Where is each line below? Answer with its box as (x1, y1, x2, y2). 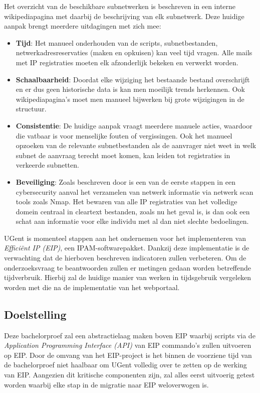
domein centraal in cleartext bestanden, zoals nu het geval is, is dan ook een (16, 206, 250, 216)
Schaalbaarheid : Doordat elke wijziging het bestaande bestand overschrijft (16, 74, 250, 84)
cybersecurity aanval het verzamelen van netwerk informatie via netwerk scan (16, 186, 253, 197)
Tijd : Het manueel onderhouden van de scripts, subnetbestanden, (16, 37, 218, 48)
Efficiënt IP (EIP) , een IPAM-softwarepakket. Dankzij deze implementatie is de (4, 242, 249, 253)
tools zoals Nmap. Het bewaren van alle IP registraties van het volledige (16, 196, 237, 207)
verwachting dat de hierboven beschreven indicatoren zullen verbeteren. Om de (4, 252, 246, 263)
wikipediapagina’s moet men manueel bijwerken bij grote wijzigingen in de (16, 93, 244, 104)
